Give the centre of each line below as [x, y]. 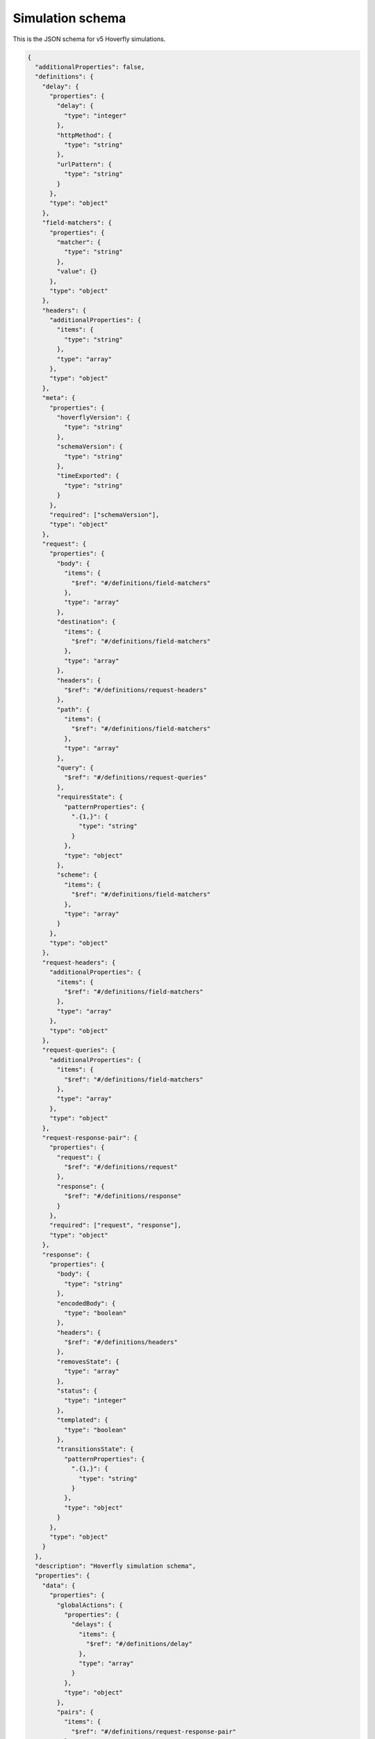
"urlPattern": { [84, 164]
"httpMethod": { [84, 135]
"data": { [59, 1585]
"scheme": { [77, 875]
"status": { [77, 1391]
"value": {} [77, 272]
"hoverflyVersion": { [93, 417]
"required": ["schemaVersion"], [105, 514]
